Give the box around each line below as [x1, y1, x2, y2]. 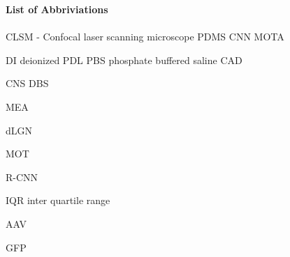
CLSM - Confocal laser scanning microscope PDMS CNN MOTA [6, 29, 284, 44]
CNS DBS [6, 76, 49, 91]
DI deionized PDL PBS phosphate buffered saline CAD [6, 52, 242, 67]
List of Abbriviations [6, 2, 108, 16]
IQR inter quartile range [6, 193, 110, 208]
